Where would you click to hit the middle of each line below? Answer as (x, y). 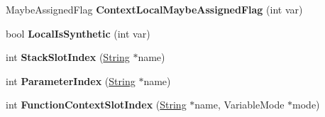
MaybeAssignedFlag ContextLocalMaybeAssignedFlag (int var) (154, 9)
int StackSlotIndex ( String (68, 57)
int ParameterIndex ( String (71, 80)
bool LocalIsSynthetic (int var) (78, 33)
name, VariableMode (239, 105)
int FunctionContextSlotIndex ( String (96, 105)
